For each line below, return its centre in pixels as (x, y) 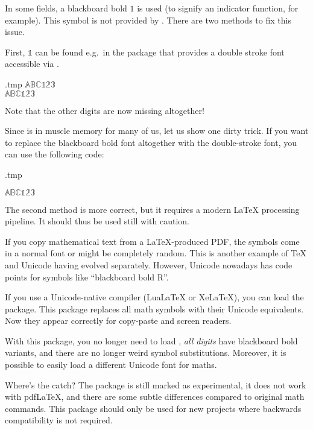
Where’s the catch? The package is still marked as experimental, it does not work (156, 384)
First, (15, 52)
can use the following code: (55, 154)
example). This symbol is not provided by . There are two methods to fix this (148, 20)
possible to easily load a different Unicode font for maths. (111, 365)
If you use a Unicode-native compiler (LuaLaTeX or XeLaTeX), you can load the (154, 297)
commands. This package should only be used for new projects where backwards (153, 408)
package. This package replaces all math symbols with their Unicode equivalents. (154, 308)
